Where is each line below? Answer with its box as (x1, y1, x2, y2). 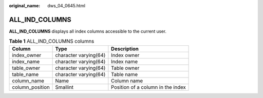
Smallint (55, 83, 74, 90)
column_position (12, 83, 50, 90)
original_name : (9, 3, 40, 8)
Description (111, 45, 139, 52)
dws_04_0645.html (47, 3, 85, 8)
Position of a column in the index (111, 83, 186, 90)
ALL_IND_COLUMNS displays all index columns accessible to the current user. (9, 28, 167, 34)
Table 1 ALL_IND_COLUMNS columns (9, 38, 94, 45)
